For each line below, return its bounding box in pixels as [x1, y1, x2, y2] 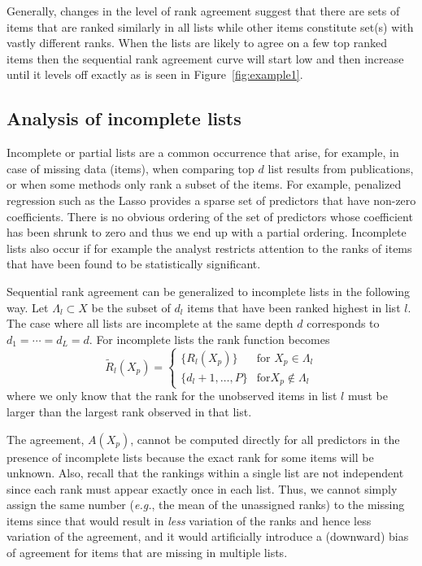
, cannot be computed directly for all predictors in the [130, 430, 400, 447]
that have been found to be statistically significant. [7, 255, 261, 272]
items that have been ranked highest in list [187, 298, 401, 316]
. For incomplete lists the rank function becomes [89, 330, 330, 347]
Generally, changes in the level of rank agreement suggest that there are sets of [7, 2, 400, 19]
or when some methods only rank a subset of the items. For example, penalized [7, 176, 402, 193]
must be [347, 387, 388, 404]
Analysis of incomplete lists [7, 106, 241, 131]
